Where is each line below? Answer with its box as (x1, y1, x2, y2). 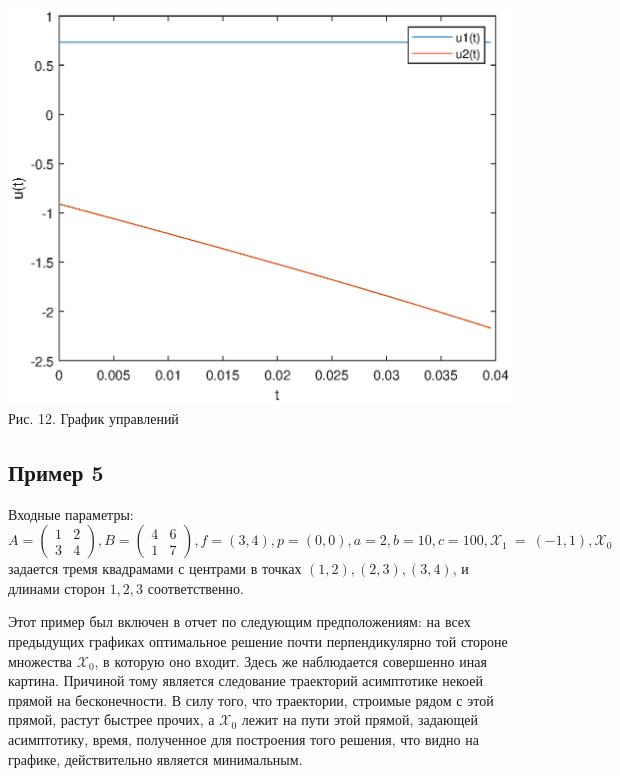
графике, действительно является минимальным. (8, 748, 303, 769)
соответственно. (147, 577, 244, 598)
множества (8, 650, 73, 671)
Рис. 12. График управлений (8, 407, 179, 428)
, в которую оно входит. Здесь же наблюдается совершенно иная (94, 650, 487, 671)
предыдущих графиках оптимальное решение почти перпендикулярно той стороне (8, 630, 508, 651)
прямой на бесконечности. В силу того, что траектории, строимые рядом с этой (8, 689, 494, 710)
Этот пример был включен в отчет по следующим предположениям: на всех (8, 611, 471, 632)
